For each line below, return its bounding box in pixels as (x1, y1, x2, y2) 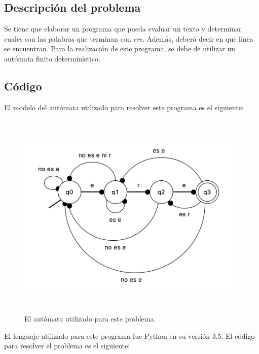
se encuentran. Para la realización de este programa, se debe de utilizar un (4, 43, 236, 54)
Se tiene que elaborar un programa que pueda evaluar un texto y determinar (4, 23, 242, 34)
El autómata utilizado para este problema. (24, 313, 156, 324)
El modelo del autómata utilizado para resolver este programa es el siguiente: (4, 102, 244, 112)
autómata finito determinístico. (4, 53, 100, 63)
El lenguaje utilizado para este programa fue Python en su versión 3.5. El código (4, 330, 255, 341)
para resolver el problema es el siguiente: (4, 340, 130, 351)
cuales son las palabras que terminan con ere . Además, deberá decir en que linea (4, 33, 253, 44)
